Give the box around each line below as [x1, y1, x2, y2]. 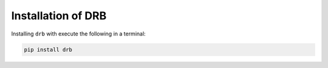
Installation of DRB [11, 9, 107, 22]
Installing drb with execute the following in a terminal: [11, 30, 146, 37]
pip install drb [24, 46, 73, 53]
